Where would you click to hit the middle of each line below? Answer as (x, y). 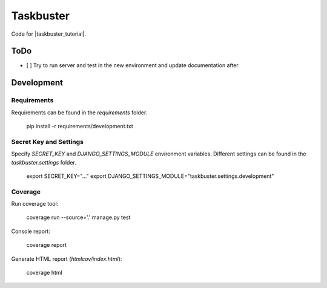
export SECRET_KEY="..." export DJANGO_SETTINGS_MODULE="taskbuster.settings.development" (150, 176)
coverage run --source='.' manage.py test (78, 217)
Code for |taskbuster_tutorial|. (49, 34)
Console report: (31, 231)
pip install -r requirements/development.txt (80, 126)
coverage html (45, 273)
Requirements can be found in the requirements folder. (79, 113)
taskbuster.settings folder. (44, 162)
